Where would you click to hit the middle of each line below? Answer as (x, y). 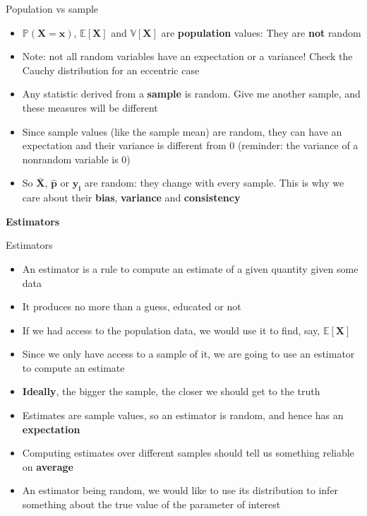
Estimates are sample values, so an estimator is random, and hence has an (183, 415)
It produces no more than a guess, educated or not (132, 306)
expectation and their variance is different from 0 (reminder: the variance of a (190, 145)
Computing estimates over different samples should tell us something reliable (188, 453)
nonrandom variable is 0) (76, 159)
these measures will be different (90, 107)
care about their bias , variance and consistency (131, 198)
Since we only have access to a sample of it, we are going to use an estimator (188, 354)
